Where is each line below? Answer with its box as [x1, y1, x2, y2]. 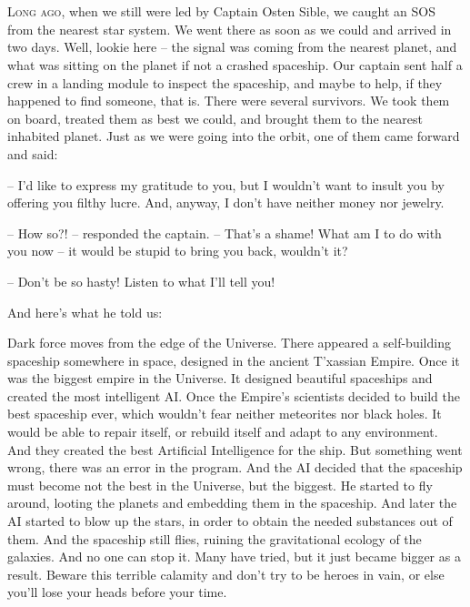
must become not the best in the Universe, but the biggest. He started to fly [7, 475, 433, 494]
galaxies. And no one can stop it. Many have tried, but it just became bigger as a [7, 547, 461, 566]
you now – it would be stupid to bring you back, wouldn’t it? [7, 241, 348, 260]
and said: [7, 144, 58, 163]
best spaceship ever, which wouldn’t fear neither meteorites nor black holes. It [7, 404, 442, 423]
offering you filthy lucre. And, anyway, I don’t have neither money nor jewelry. [7, 193, 445, 212]
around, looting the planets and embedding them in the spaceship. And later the [7, 493, 457, 512]
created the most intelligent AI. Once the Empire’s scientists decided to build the [7, 386, 461, 405]
